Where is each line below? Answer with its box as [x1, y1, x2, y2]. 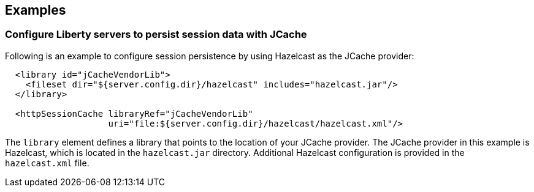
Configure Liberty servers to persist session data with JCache [5, 28, 307, 41]
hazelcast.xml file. [5, 157, 90, 168]
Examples [5, 2, 66, 18]
